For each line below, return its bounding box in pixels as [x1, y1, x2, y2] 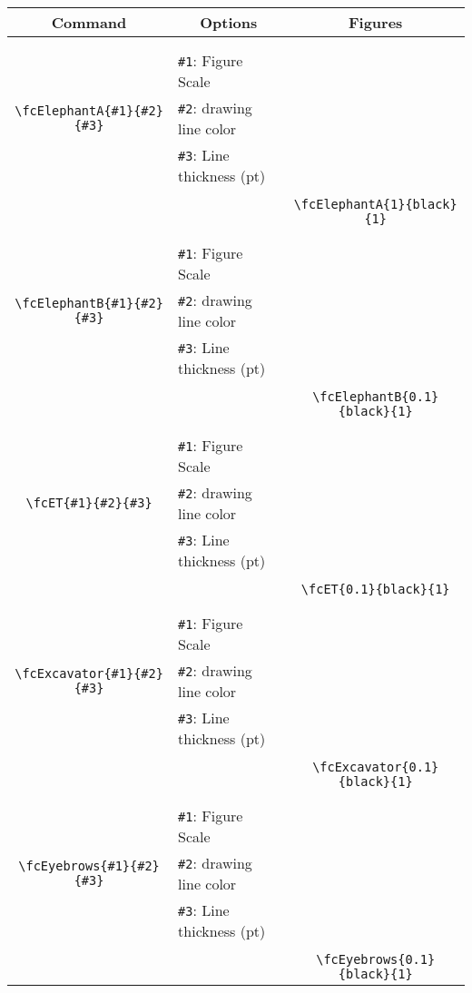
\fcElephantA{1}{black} [293, 197, 457, 211]
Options [200, 12, 258, 33]
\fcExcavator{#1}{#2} [15, 666, 163, 681]
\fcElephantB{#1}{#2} [15, 296, 163, 310]
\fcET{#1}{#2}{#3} [25, 496, 152, 510]
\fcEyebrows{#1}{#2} [18, 859, 160, 873]
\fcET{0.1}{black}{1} [300, 582, 450, 596]
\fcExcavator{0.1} [312, 760, 439, 774]
